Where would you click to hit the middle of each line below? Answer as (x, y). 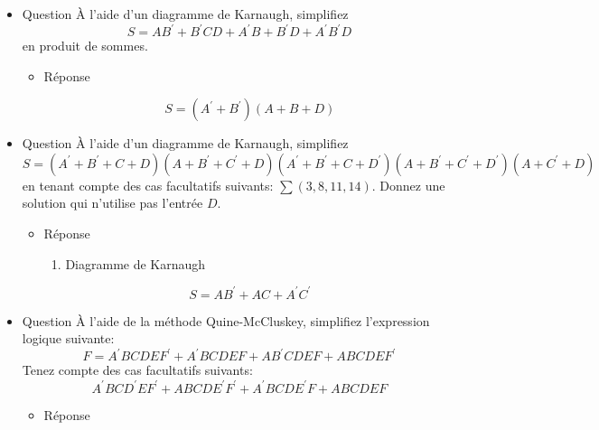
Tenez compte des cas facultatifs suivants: (137, 370)
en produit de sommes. (85, 46)
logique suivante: (68, 338)
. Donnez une (408, 185)
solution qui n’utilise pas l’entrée (112, 203)
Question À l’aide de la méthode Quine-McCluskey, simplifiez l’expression (226, 320)
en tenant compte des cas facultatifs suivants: (148, 185)
